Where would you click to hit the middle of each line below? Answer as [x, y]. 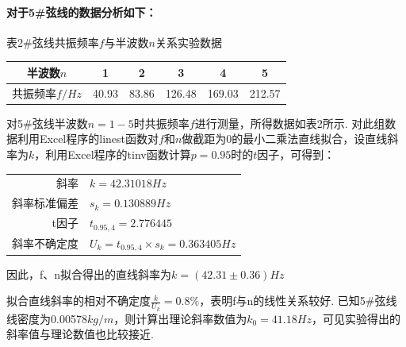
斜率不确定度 [45, 243]
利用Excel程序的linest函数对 [88, 139]
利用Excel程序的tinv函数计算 [118, 154]
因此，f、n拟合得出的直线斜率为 [89, 274]
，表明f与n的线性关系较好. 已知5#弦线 [298, 301]
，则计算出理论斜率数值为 [180, 318]
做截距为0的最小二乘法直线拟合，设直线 [285, 139]
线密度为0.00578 [47, 318]
